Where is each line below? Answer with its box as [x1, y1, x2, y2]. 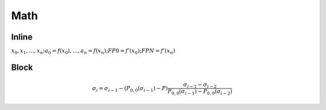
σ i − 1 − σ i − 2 [183, 81, 217, 90]
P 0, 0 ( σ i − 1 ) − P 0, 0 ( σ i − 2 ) [167, 88, 232, 96]
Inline [11, 32, 33, 42]
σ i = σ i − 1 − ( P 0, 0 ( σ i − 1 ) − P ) [92, 85, 168, 93]
